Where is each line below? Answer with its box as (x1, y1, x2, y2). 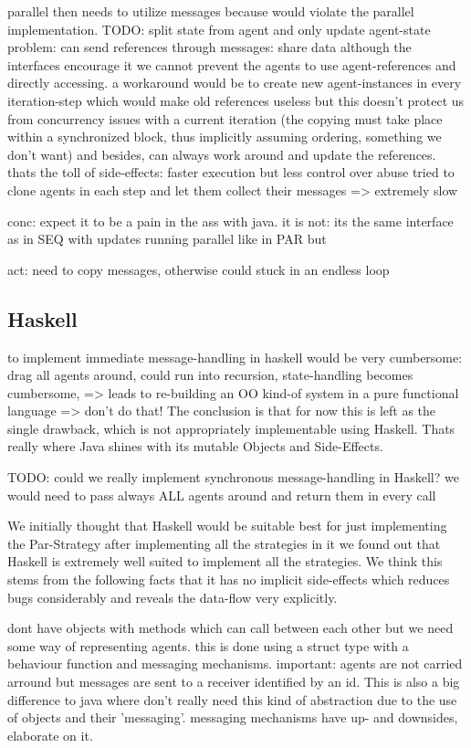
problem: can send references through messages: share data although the (7, 37, 412, 57)
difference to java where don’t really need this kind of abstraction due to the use (7, 690, 457, 709)
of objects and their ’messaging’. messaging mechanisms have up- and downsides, (7, 708, 458, 727)
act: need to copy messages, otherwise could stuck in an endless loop (7, 259, 390, 279)
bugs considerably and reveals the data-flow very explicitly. (7, 587, 338, 606)
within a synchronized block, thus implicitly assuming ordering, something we (7, 127, 442, 146)
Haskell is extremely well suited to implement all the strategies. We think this (7, 552, 443, 571)
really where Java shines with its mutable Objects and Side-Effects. (7, 437, 383, 456)
